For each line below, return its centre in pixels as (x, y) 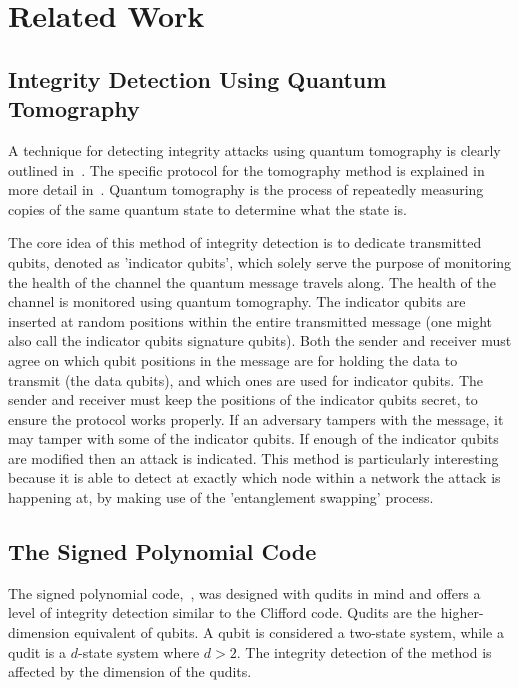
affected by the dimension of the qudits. (130, 671)
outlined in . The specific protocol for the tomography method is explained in (246, 169)
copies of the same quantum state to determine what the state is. (207, 208)
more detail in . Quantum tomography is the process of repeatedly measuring (246, 189)
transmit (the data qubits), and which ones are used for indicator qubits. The (246, 379)
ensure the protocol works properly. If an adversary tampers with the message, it (256, 418)
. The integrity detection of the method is (364, 651)
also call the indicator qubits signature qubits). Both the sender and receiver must (260, 340)
